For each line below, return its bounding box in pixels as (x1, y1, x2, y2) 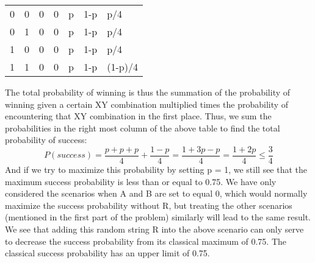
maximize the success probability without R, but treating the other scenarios (5, 198, 292, 211)
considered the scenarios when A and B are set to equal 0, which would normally (5, 187, 308, 200)
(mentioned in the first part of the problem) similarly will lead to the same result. (5, 211, 311, 223)
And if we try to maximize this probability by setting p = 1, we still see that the (5, 163, 308, 176)
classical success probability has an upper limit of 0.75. (5, 247, 210, 259)
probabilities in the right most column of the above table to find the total (5, 121, 280, 134)
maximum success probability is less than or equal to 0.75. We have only (5, 175, 277, 188)
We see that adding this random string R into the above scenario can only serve (5, 223, 304, 235)
